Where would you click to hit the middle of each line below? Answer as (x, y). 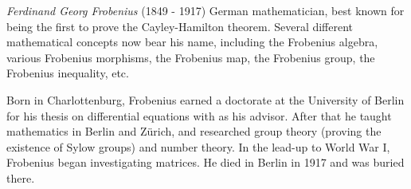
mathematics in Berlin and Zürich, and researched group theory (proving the (194, 131)
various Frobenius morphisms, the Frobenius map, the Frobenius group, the (191, 57)
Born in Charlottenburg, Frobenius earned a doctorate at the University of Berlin (205, 99)
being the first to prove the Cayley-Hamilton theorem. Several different (180, 26)
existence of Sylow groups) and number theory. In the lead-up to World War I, (198, 146)
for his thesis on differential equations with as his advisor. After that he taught (199, 115)
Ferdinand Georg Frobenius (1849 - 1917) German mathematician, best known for (205, 10)
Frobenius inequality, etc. (68, 73)
